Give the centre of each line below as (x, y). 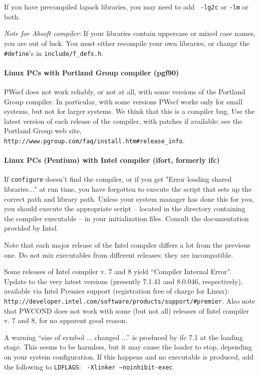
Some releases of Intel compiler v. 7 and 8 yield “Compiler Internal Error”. (118, 271)
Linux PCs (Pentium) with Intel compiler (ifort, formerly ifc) (112, 160)
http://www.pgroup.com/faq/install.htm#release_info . (94, 140)
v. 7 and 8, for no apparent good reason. (66, 320)
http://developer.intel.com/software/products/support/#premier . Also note (130, 300)
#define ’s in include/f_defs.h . (54, 53)
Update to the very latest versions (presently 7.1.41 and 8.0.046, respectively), (124, 281)
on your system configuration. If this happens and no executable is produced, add (129, 357)
